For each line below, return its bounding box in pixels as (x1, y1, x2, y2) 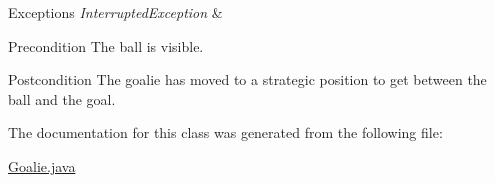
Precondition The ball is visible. (8, 35, 204, 56)
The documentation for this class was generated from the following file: (8, 122, 443, 143)
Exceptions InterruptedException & (8, 2, 223, 22)
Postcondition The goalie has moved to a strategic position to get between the (8, 69, 487, 90)
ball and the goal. (8, 88, 116, 109)
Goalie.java (8, 155, 76, 176)
